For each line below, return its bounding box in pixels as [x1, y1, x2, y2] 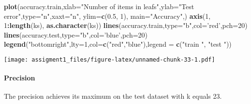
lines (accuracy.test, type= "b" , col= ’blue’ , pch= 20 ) [4, 29, 148, 39]
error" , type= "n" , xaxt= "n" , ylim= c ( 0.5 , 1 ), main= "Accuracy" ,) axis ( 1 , [4, 11, 211, 21]
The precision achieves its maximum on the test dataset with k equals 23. [4, 91, 222, 101]
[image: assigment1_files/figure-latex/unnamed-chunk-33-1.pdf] [4, 56, 215, 63]
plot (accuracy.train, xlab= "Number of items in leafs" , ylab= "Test [4, 1, 194, 11]
